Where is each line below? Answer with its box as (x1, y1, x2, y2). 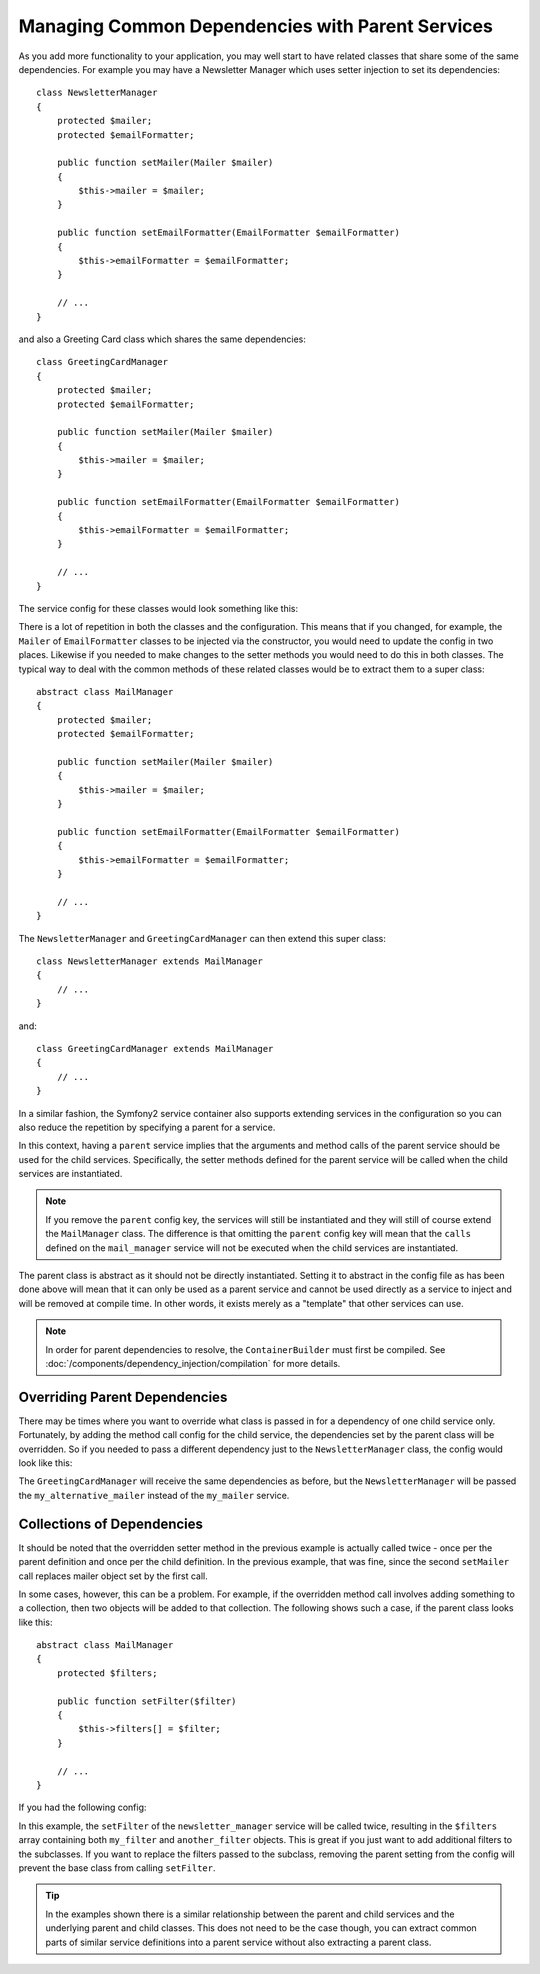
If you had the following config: (18, 1801, 147, 1814)
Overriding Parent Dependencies (18, 1388, 228, 1405)
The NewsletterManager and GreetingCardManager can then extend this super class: (18, 932, 387, 944)
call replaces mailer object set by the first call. (18, 1570, 209, 1582)
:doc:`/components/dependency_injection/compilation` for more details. (45, 1357, 341, 1369)
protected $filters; (56, 1667, 158, 1679)
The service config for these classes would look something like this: (18, 603, 299, 614)
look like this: (18, 1457, 73, 1469)
